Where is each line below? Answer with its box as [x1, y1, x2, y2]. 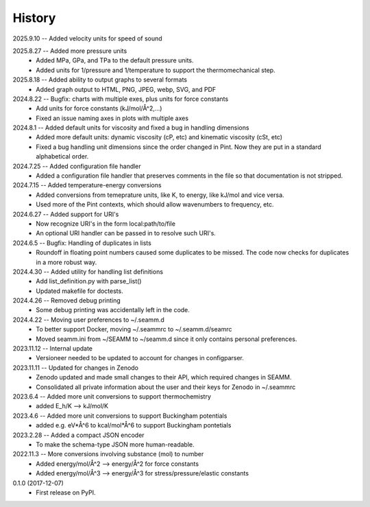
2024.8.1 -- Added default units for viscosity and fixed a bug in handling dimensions [12, 123, 249, 132]
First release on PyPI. [36, 488, 96, 497]
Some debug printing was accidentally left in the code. [36, 306, 190, 314]
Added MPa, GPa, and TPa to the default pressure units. [36, 56, 194, 64]
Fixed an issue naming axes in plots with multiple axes [36, 114, 188, 122]
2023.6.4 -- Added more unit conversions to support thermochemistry [12, 392, 212, 401]
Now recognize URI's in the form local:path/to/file [36, 220, 176, 228]
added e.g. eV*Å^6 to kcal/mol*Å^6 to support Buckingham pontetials [36, 421, 232, 429]
